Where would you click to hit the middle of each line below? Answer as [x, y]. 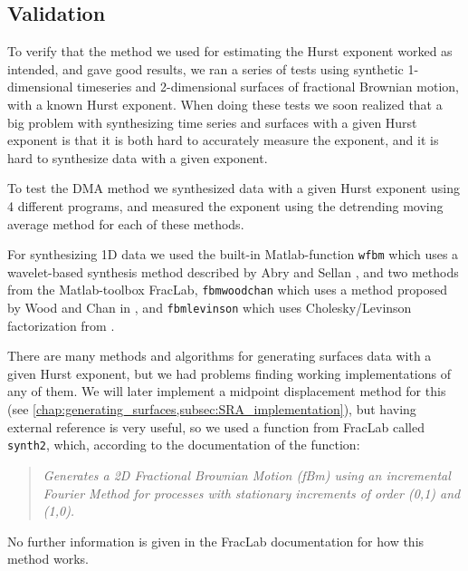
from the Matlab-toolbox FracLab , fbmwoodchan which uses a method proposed [227, 290]
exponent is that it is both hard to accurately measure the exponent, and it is [223, 140]
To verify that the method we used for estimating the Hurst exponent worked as [230, 51]
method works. [48, 559]
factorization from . [61, 325]
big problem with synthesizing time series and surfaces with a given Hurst [212, 122]
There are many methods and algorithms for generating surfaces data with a [220, 356]
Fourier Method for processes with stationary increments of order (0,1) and [252, 493]
